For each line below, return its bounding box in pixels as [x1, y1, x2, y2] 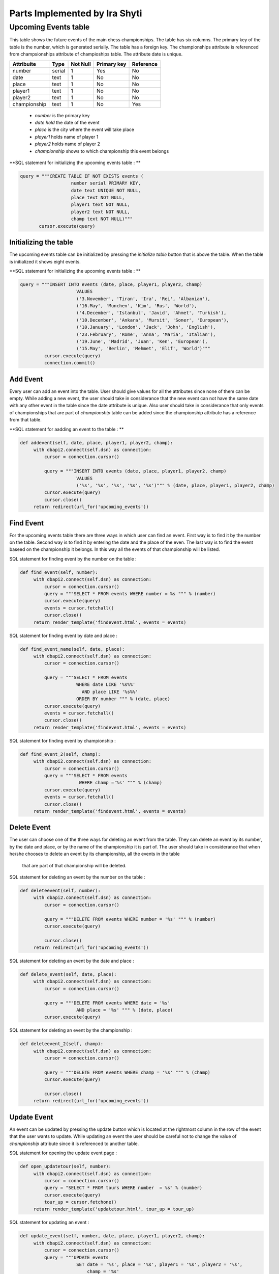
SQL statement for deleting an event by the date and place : [9, 958, 134, 964]
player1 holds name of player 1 [35, 134, 99, 140]
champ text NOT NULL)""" [71, 216, 133, 222]
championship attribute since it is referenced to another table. [9, 1140, 139, 1147]
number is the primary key [35, 112, 90, 118]
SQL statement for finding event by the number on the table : [9, 555, 137, 562]
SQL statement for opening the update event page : [9, 1150, 117, 1156]
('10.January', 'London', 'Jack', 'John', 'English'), [76, 324, 216, 330]
